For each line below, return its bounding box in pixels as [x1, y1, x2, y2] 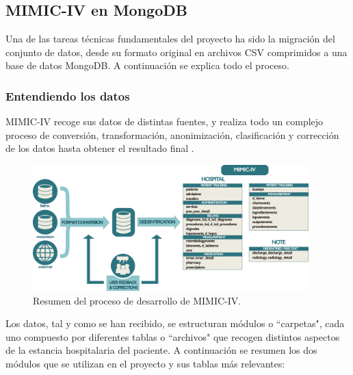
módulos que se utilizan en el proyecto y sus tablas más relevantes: [5, 357, 285, 371]
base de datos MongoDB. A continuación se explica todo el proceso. [5, 58, 289, 73]
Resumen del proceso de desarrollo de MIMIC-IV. [33, 293, 241, 307]
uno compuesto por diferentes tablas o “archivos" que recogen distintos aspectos [5, 329, 340, 344]
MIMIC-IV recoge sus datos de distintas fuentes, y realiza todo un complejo [5, 114, 324, 129]
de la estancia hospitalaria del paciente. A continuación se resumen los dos [5, 343, 317, 357]
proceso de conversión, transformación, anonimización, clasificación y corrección [5, 127, 339, 142]
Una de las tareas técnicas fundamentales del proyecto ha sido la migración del [5, 31, 335, 46]
